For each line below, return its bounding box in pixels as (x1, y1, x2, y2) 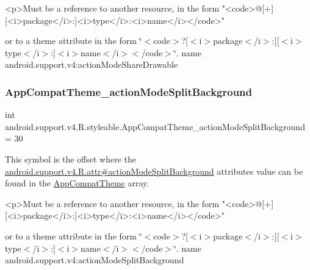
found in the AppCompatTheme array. (5, 177, 150, 189)
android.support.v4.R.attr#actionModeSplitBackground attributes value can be (5, 164, 303, 177)
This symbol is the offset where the (5, 152, 136, 165)
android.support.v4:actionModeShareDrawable (5, 58, 178, 71)
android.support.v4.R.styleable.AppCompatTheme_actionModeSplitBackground (5, 120, 305, 133)
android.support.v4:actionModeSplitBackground (5, 254, 184, 266)
